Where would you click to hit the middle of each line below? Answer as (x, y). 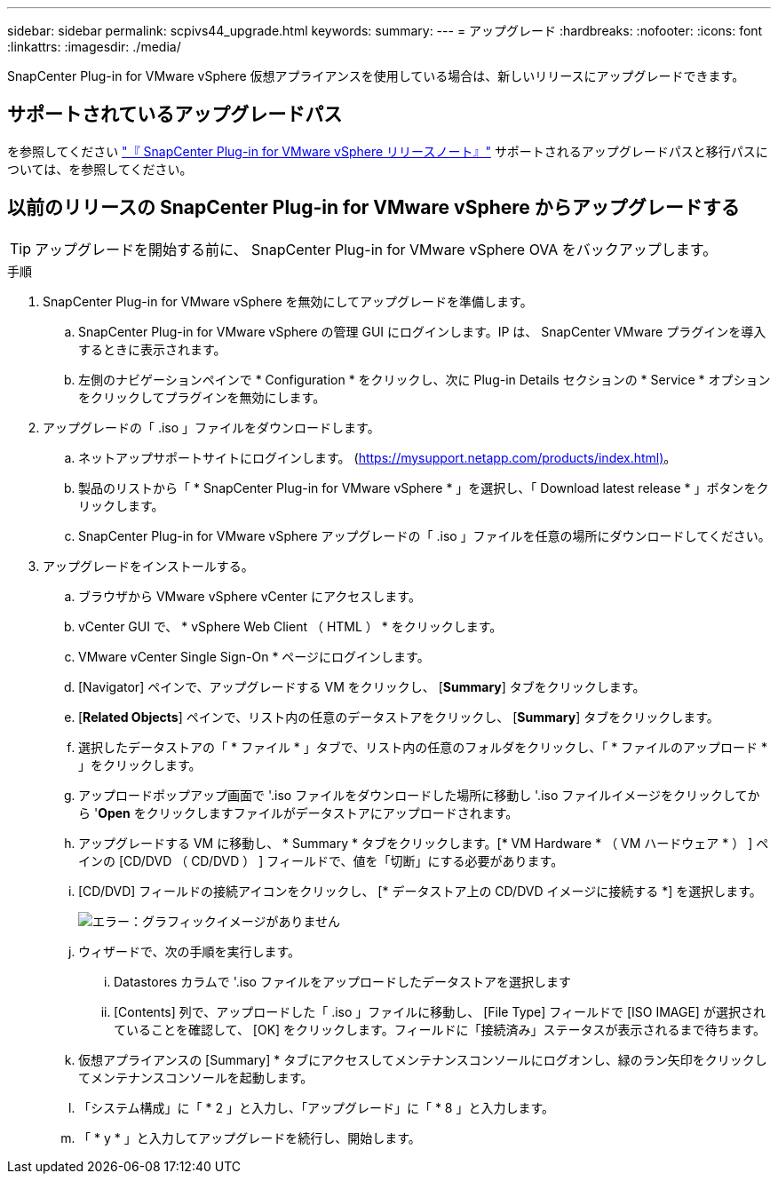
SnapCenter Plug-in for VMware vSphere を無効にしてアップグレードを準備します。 (288, 301)
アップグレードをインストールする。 (148, 566)
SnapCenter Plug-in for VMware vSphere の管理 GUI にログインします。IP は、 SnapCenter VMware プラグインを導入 (422, 331)
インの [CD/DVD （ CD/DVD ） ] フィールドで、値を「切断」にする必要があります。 (321, 860)
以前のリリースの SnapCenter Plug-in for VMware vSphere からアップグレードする (373, 208)
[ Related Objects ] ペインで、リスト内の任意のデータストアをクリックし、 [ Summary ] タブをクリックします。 (399, 717)
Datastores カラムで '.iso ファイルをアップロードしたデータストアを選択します (342, 981)
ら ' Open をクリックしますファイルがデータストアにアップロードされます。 (298, 812)
